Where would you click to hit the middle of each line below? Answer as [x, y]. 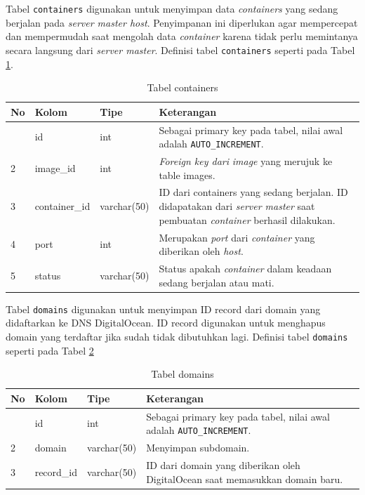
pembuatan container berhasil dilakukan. [247, 219]
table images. [187, 174]
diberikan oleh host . [201, 251]
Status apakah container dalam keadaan [245, 268]
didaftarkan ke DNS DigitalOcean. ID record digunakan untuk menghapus [166, 323]
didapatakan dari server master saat [237, 206]
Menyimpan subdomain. [198, 448]
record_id [56, 471]
